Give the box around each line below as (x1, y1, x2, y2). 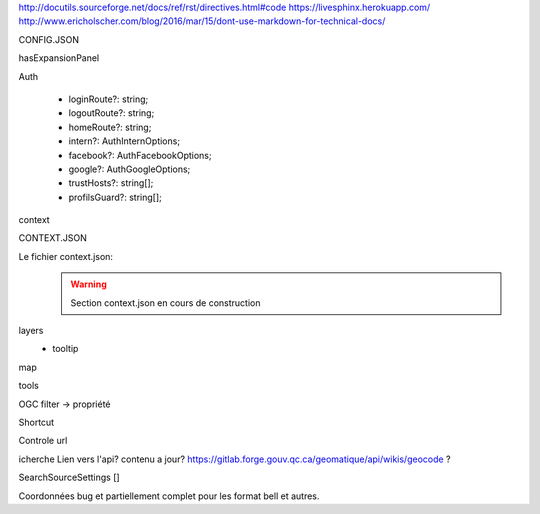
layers (18, 325, 44, 337)
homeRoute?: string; (68, 121, 152, 133)
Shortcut (18, 416, 55, 428)
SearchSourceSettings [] (18, 471, 120, 484)
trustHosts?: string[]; (68, 177, 154, 189)
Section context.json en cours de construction (70, 296, 261, 309)
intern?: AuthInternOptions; (68, 135, 180, 147)
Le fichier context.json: (18, 250, 114, 262)
